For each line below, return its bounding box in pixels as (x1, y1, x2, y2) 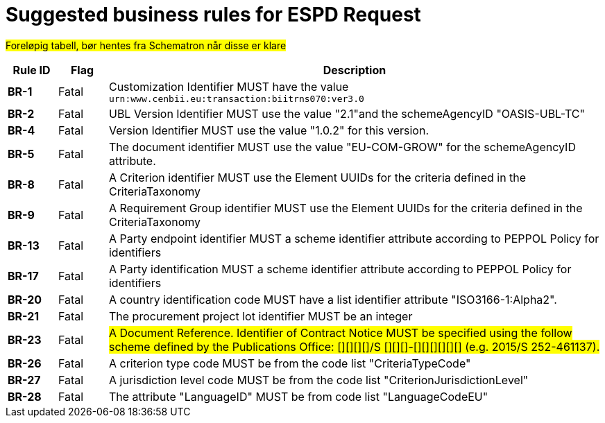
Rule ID (12, 62, 51, 77)
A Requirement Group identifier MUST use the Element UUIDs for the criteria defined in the (108, 200, 583, 215)
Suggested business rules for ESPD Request (6, 3, 421, 26)
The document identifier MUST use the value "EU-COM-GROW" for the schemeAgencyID (108, 139, 576, 154)
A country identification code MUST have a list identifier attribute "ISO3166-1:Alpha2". (108, 292, 557, 307)
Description (323, 62, 386, 77)
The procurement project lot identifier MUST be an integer (108, 309, 413, 323)
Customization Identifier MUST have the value (108, 79, 349, 94)
